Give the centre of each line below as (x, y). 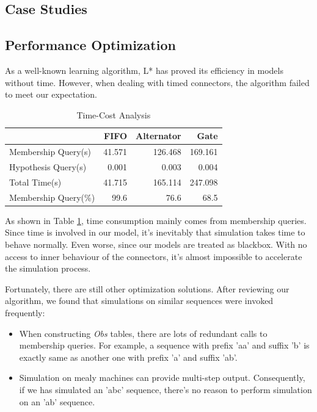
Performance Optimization (90, 45)
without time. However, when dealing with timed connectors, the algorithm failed (157, 82)
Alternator (158, 136)
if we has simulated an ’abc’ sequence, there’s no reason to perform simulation (166, 389)
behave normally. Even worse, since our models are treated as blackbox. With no (156, 244)
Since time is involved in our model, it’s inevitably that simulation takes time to (155, 232)
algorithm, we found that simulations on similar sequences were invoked (139, 301)
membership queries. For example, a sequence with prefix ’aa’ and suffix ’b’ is (164, 345)
